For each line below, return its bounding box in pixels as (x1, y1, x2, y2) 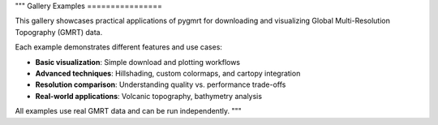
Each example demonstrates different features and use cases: (15, 42, 223, 52)
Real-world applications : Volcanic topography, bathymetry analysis (35, 91, 263, 101)
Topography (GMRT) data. (15, 27, 103, 37)
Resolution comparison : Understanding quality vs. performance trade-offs (35, 80, 286, 89)
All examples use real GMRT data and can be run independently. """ (15, 106, 243, 116)
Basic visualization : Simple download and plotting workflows (35, 57, 241, 67)
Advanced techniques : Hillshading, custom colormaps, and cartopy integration (35, 68, 301, 78)
